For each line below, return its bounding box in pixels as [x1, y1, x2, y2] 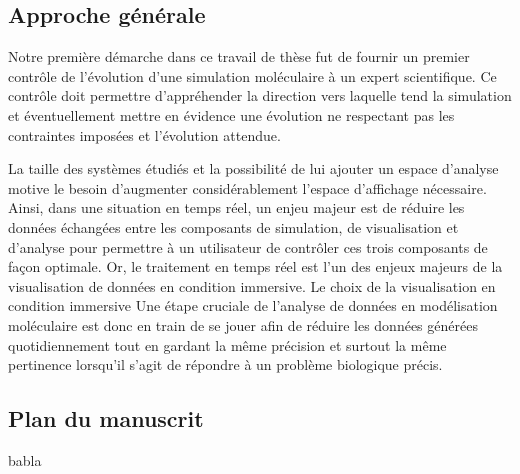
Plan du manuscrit [8, 403, 204, 434]
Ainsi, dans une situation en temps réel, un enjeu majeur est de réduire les [8, 197, 465, 218]
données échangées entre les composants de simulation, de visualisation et [8, 216, 459, 237]
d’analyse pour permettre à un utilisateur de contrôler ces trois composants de [8, 236, 488, 257]
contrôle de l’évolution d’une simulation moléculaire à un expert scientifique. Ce [8, 65, 497, 86]
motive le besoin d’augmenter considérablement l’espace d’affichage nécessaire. [8, 177, 487, 198]
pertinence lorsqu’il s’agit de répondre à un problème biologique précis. [8, 354, 443, 375]
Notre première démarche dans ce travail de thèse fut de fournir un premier [8, 46, 470, 67]
